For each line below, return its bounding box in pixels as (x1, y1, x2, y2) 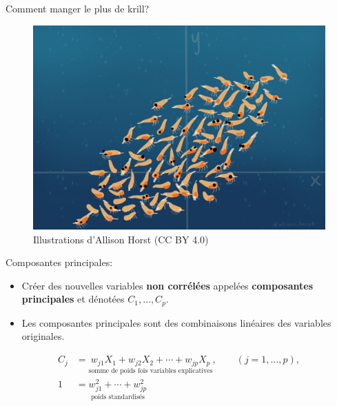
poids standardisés (90, 393, 145, 400)
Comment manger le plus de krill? (6, 1, 150, 15)
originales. (21, 329, 65, 343)
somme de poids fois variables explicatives (88, 367, 213, 375)
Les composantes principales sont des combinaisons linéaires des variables (21, 315, 331, 329)
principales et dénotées (21, 292, 125, 306)
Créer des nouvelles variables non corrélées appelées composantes (21, 278, 314, 292)
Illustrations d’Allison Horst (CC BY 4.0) (33, 232, 209, 246)
